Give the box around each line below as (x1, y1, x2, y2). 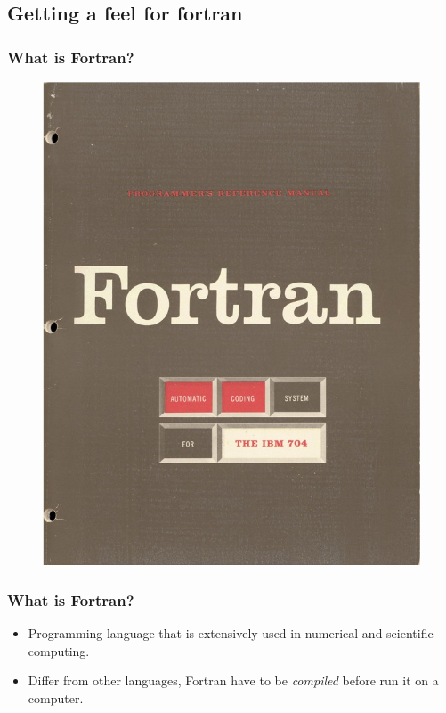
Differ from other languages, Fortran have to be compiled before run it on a (28, 671, 439, 690)
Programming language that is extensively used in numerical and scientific (28, 623, 434, 642)
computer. (28, 688, 84, 707)
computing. (28, 641, 90, 660)
